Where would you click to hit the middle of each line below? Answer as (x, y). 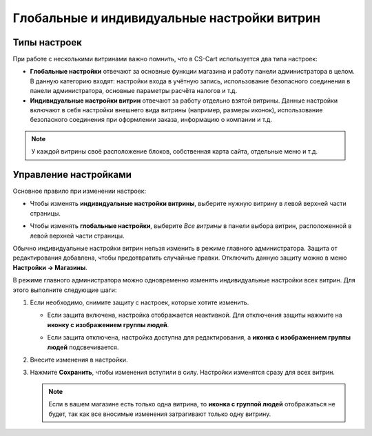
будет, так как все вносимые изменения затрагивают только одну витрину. (160, 414)
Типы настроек (48, 42)
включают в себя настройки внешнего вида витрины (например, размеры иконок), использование (176, 110)
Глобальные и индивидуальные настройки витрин (166, 18)
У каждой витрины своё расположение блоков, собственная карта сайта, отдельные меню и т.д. (175, 152)
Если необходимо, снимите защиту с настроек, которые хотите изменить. (139, 302)
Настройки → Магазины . (50, 267)
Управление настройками (72, 175)
